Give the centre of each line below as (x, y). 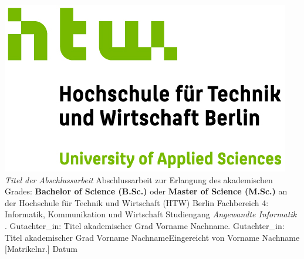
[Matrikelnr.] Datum (41, 249)
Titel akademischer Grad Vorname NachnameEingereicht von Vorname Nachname (152, 237)
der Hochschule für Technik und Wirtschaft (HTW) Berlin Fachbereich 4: (137, 202)
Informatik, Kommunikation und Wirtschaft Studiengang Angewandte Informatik (151, 214)
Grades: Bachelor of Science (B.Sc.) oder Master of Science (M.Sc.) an (146, 191)
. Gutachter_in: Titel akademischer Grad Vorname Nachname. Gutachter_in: (145, 225)
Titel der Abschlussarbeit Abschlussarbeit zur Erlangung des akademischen (139, 179)
